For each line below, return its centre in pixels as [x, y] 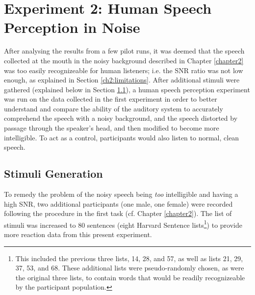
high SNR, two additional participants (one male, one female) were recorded [118, 203]
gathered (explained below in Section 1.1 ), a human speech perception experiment [127, 89]
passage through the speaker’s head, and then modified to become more [112, 128]
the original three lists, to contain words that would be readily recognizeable [130, 277]
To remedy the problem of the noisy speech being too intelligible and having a [121, 194]
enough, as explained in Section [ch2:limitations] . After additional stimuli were [122, 80]
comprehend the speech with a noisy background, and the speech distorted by [121, 118]
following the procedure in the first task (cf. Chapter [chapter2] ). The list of [118, 213]
